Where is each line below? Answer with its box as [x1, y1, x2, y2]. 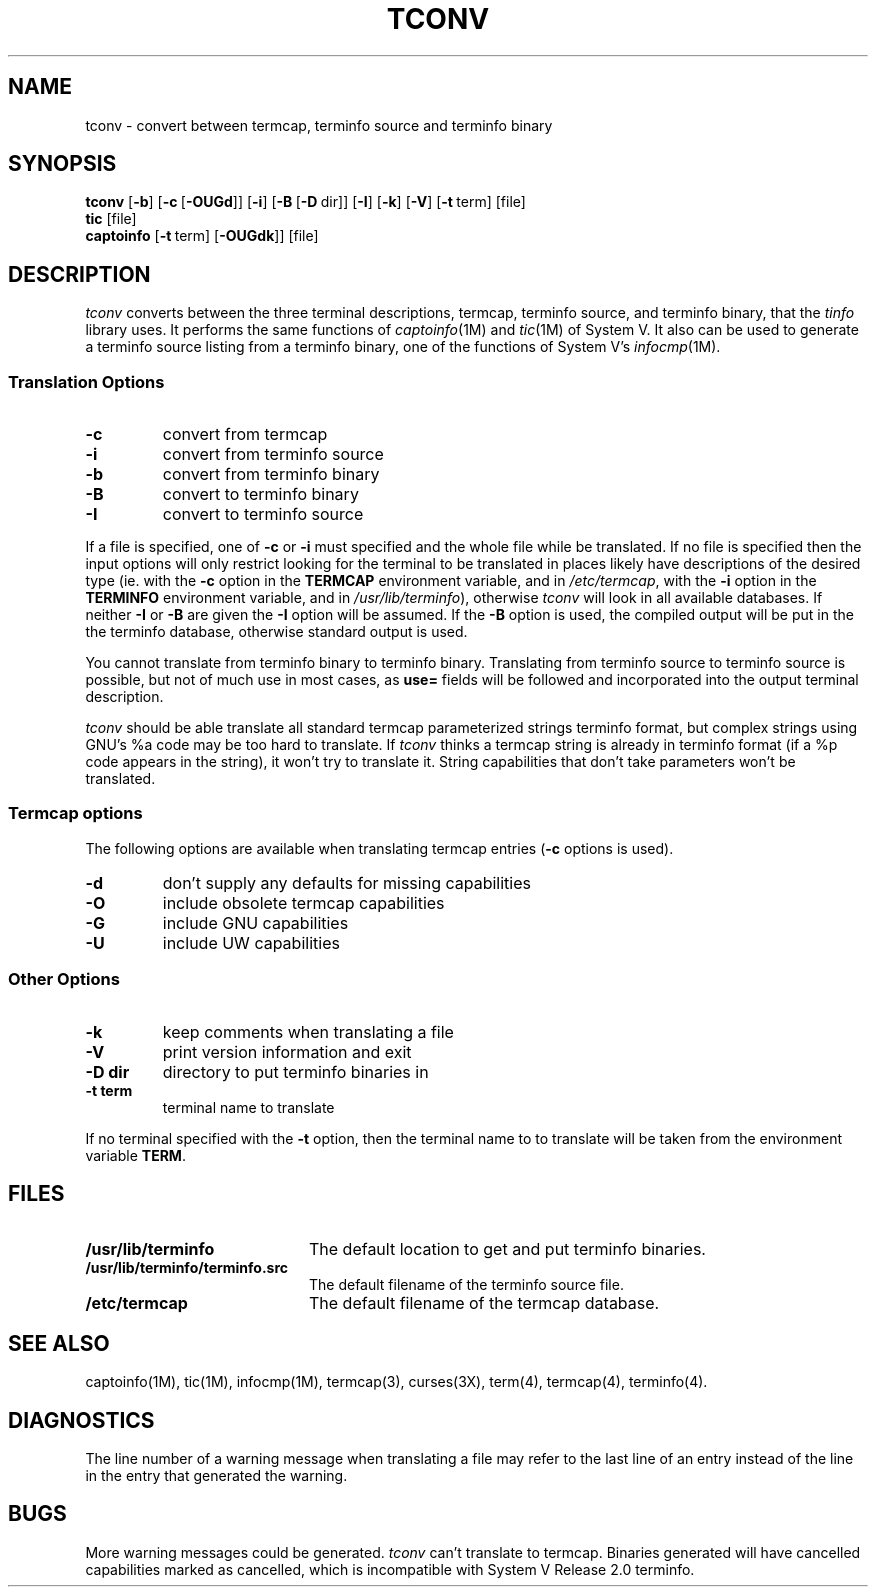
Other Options [8, 969, 120, 990]
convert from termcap [162, 424, 328, 445]
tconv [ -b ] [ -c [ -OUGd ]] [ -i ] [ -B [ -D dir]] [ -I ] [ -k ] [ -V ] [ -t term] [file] [85, 193, 526, 211]
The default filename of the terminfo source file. [309, 1276, 624, 1294]
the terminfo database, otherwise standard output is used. [85, 623, 468, 641]
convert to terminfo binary [162, 484, 359, 505]
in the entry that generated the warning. [85, 1467, 348, 1485]
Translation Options [8, 371, 165, 392]
